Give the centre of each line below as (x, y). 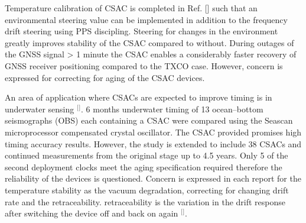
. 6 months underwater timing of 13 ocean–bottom (172, 109)
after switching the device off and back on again (92, 213)
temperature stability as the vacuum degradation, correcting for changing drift (147, 190)
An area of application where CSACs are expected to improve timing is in (139, 97)
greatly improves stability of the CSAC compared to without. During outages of (149, 42)
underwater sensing (40, 109)
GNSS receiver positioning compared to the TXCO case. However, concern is (144, 65)
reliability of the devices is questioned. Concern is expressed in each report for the (153, 178)
